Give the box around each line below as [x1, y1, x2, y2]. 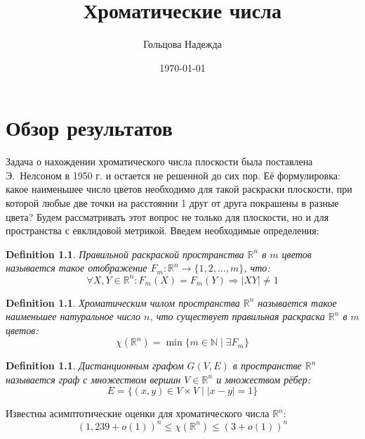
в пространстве [232, 358, 302, 373]
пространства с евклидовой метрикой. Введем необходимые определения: [6, 223, 319, 238]
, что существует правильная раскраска [150, 309, 325, 324]
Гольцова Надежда [143, 37, 222, 51]
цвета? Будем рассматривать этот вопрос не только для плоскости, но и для [6, 209, 329, 224]
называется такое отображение [6, 260, 147, 275]
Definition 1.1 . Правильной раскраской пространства [6, 246, 244, 261]
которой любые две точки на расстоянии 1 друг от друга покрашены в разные [6, 196, 339, 210]
